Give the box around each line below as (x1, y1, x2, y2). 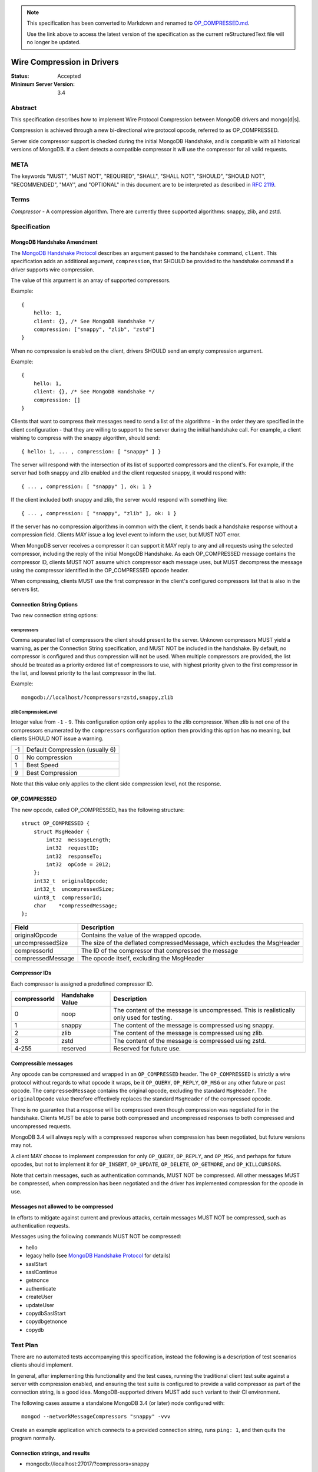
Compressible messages (11, 1060, 73, 1067)
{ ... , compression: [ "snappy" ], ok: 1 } (21, 483, 153, 490)
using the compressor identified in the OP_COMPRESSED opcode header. (11, 566, 190, 573)
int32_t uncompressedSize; (33, 886, 115, 893)
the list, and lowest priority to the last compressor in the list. (11, 669, 156, 677)
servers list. (11, 586, 39, 593)
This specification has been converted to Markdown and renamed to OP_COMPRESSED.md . (26, 19, 250, 26)
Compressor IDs (11, 969, 52, 977)
